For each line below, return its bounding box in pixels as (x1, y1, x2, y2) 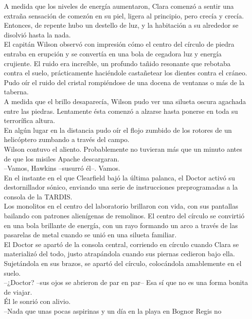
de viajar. (4, 286, 33, 297)
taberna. (4, 87, 29, 97)
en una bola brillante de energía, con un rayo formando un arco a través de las (4, 220, 238, 230)
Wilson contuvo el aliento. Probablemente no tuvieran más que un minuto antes (4, 143, 242, 154)
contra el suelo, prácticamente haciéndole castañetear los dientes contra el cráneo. (4, 68, 247, 78)
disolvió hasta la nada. (4, 29, 71, 39)
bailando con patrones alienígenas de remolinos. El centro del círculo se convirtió (4, 211, 245, 221)
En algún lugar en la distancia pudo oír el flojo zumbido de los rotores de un (4, 124, 232, 135)
